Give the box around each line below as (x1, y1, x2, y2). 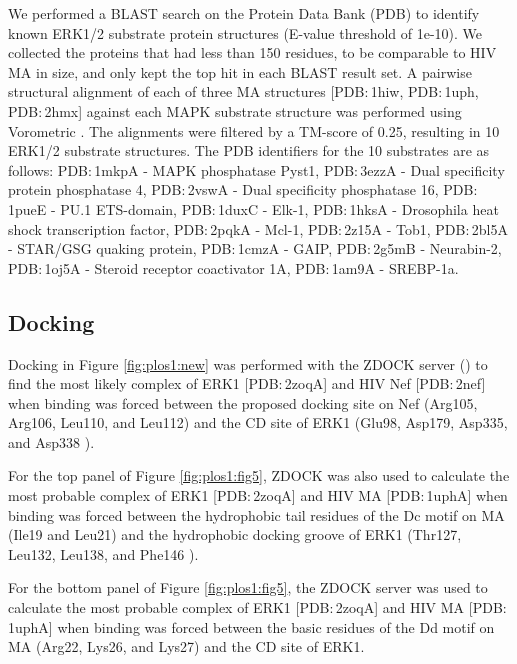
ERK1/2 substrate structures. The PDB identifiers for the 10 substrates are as (8, 140, 490, 161)
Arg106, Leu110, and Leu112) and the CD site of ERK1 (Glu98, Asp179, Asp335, (8, 412, 508, 433)
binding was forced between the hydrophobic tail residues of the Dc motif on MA (8, 504, 505, 525)
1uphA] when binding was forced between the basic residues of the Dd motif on (8, 616, 495, 637)
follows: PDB (8, 159, 88, 180)
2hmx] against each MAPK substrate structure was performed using (44, 100, 462, 121)
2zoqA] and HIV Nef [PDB (284, 373, 450, 394)
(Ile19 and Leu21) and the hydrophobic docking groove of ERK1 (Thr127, (8, 524, 462, 545)
